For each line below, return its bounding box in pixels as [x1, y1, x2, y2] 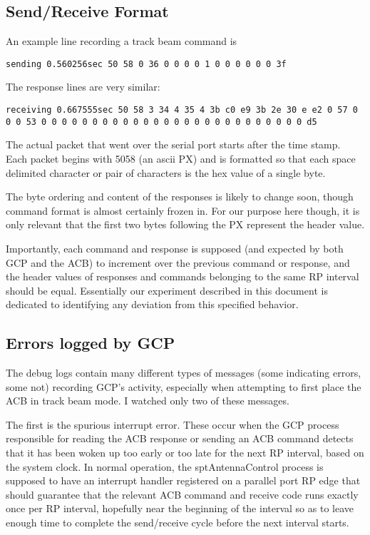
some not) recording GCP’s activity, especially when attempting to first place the [6, 379, 361, 394]
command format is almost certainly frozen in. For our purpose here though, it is [6, 203, 360, 218]
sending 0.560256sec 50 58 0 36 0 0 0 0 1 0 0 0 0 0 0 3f [6, 58, 287, 69]
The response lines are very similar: [6, 79, 160, 94]
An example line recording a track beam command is [6, 34, 237, 49]
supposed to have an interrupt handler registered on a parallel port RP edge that [6, 473, 361, 488]
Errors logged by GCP [6, 332, 175, 354]
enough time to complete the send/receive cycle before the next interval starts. [6, 515, 349, 530]
